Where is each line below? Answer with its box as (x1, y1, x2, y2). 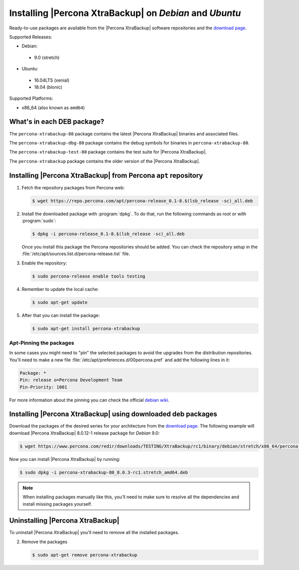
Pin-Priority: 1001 (19, 384, 67, 390)
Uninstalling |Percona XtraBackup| (9, 516, 120, 525)
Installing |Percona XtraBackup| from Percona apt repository (9, 171, 203, 179)
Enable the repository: (21, 260, 67, 266)
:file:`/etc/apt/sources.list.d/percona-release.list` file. (21, 251, 130, 257)
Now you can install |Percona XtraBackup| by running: (9, 456, 121, 462)
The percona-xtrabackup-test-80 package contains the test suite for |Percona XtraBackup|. (9, 149, 207, 155)
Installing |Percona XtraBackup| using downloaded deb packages (9, 410, 218, 419)
